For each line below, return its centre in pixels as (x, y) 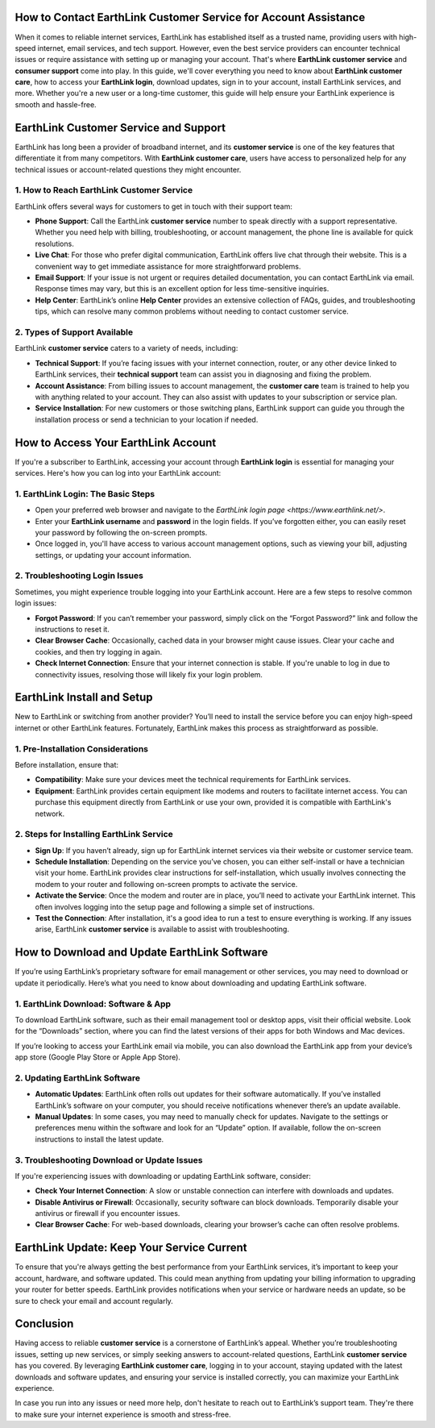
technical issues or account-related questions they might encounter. (128, 169)
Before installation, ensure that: (67, 765)
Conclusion (44, 1324)
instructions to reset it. (72, 629)
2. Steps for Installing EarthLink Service (94, 835)
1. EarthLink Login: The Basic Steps (85, 493)
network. (50, 814)
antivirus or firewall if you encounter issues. (108, 1214)
